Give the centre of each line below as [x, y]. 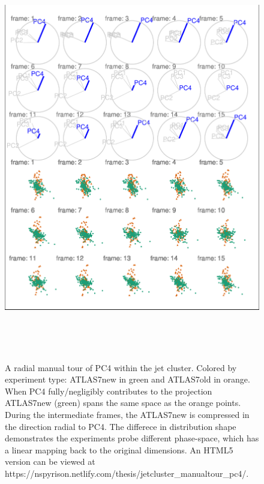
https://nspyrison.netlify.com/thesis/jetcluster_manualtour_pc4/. [127, 473]
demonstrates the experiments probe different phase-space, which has [132, 438]
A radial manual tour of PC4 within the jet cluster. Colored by [121, 367]
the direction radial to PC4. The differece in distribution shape [121, 426]
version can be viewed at [50, 461]
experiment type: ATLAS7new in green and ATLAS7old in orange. [127, 379]
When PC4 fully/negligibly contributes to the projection [109, 391]
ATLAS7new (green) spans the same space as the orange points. [123, 403]
